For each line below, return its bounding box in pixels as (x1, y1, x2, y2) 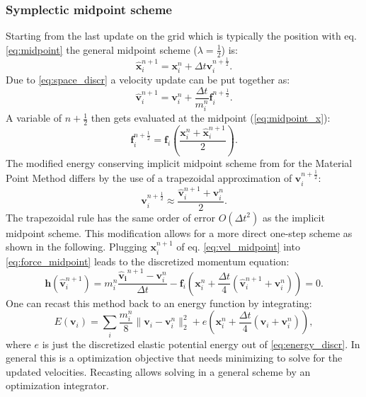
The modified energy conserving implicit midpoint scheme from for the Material (6, 155, 353, 170)
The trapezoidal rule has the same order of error (6, 209, 215, 224)
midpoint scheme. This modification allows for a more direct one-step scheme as (6, 225, 353, 240)
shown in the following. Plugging (6, 239, 147, 254)
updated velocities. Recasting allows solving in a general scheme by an (6, 364, 311, 379)
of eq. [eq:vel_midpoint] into (176, 239, 300, 254)
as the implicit (262, 209, 325, 224)
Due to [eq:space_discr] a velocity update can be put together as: (6, 72, 290, 87)
